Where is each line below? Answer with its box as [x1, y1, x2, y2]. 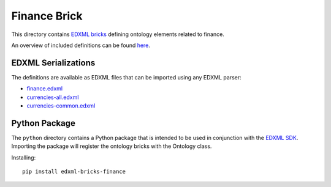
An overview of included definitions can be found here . [11, 42, 150, 49]
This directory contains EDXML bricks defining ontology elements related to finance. [11, 31, 225, 38]
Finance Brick [11, 9, 83, 23]
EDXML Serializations [11, 57, 96, 68]
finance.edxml [26, 85, 63, 92]
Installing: [11, 153, 36, 161]
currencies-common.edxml [26, 102, 96, 109]
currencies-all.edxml [26, 94, 79, 101]
